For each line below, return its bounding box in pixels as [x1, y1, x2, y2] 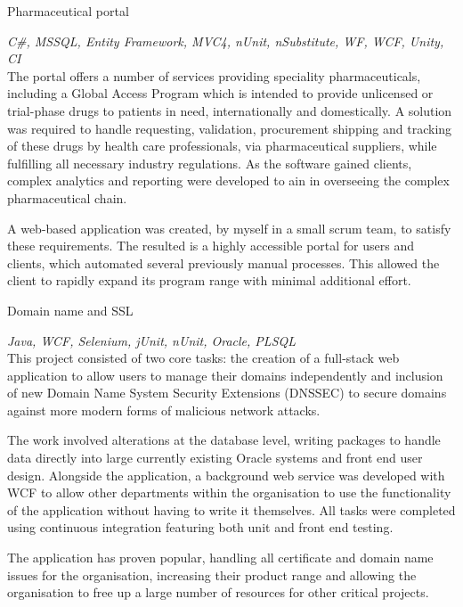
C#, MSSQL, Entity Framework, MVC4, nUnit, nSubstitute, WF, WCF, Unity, [7, 31, 444, 50]
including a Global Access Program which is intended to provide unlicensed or [7, 84, 434, 103]
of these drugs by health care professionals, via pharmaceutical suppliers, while [7, 136, 437, 155]
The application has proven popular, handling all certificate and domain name [7, 548, 434, 567]
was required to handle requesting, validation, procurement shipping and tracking [7, 119, 452, 137]
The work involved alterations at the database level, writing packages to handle [7, 431, 441, 449]
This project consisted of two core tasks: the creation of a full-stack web [7, 349, 400, 367]
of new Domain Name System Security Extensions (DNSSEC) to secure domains [7, 383, 447, 402]
